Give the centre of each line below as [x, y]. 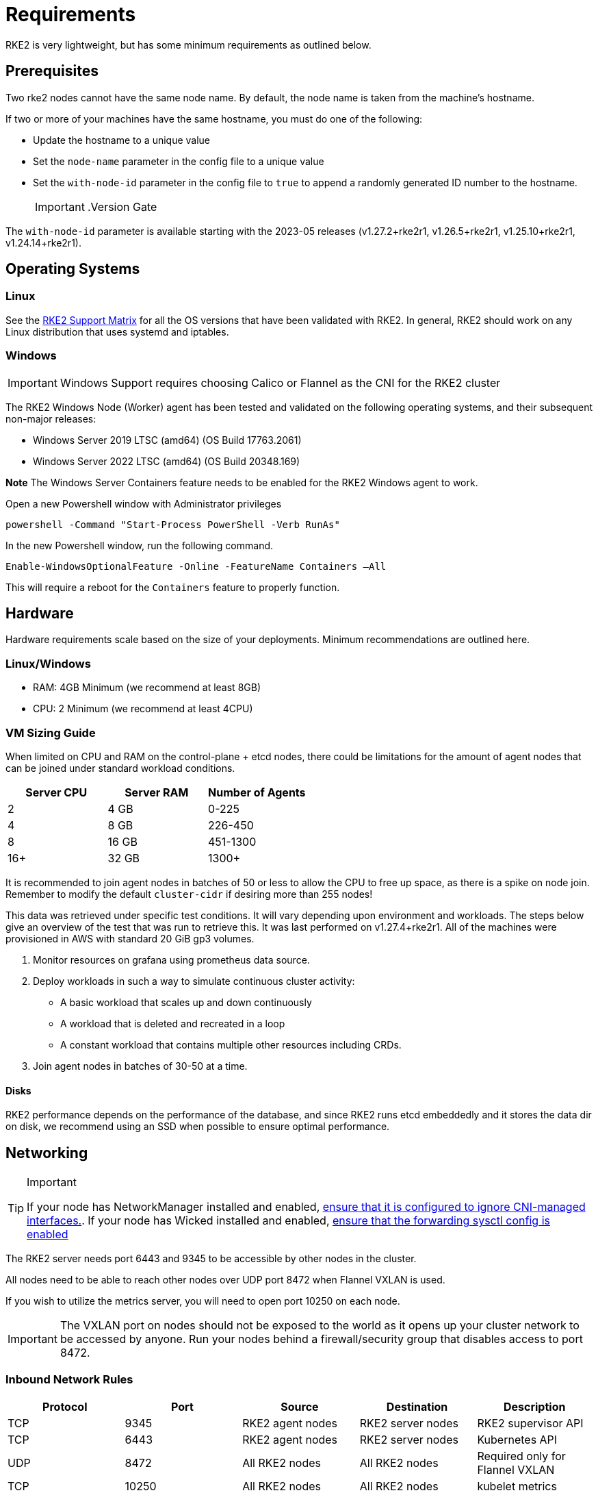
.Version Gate [122, 206]
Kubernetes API [517, 1439]
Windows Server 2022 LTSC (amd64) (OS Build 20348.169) [167, 461]
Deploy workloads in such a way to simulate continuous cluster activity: [194, 981]
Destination [417, 1406]
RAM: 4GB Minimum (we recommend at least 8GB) [147, 688]
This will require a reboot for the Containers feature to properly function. [173, 587]
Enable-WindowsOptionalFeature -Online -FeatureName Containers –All [196, 566]
